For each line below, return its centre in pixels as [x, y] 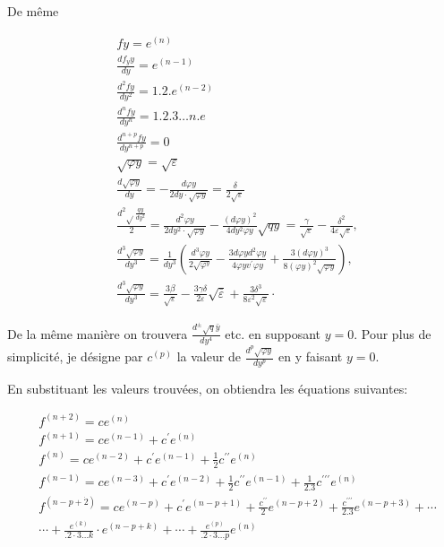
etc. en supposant [273, 333]
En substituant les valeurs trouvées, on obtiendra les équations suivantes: [208, 388]
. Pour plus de [393, 333]
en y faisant [311, 356]
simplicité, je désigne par [75, 356]
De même [33, 11]
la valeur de [209, 356]
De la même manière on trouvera [98, 333]
